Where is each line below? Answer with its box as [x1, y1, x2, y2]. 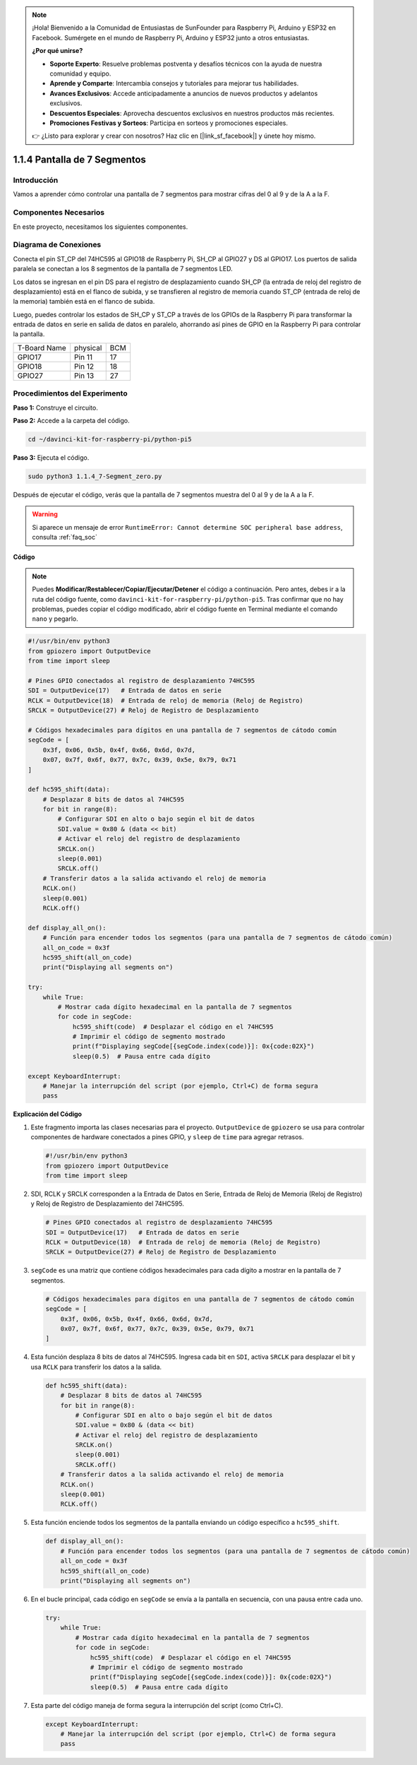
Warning [32, 510, 58, 518]
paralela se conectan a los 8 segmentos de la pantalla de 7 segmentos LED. [13, 265, 233, 273]
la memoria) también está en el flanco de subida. [13, 297, 155, 306]
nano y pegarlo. [32, 614, 78, 623]
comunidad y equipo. [49, 69, 111, 78]
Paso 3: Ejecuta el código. [13, 453, 90, 462]
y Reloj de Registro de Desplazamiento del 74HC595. [30, 1199, 185, 1208]
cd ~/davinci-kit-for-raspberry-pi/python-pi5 [28, 435, 192, 443]
